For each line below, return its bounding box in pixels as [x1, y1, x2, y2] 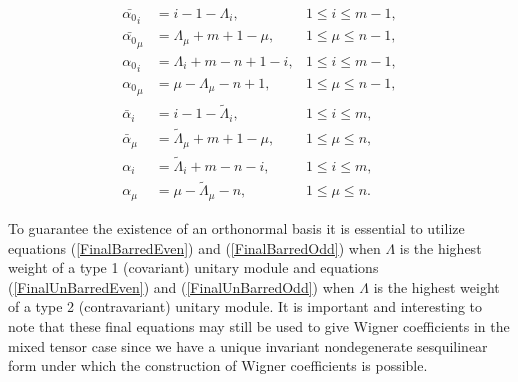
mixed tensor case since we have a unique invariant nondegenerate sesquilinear [8, 335, 488, 356]
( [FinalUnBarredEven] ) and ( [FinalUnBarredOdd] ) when [8, 276, 355, 297]
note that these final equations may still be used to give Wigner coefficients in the [8, 315, 510, 336]
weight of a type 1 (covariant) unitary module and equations [8, 257, 379, 278]
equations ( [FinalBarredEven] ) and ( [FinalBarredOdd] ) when [8, 237, 381, 258]
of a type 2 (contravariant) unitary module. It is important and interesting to [8, 296, 483, 317]
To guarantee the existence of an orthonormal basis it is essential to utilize [8, 217, 465, 238]
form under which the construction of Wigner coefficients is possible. [8, 355, 428, 376]
